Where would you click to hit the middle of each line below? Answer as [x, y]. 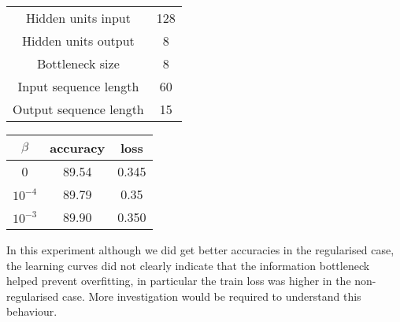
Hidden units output [78, 41]
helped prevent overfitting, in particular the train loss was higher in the [179, 281]
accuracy [78, 148]
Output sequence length [78, 109]
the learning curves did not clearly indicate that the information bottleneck [188, 265]
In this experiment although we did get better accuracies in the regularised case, [200, 250]
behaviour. [32, 311]
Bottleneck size [78, 63]
